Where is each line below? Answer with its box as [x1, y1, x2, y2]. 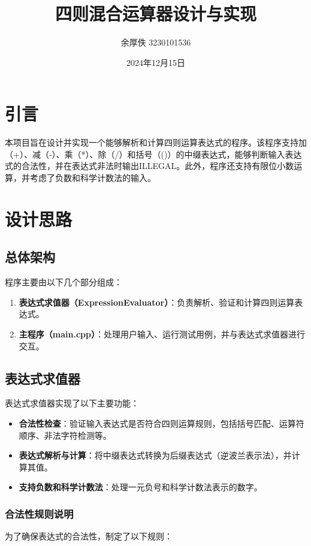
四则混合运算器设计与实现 [55, 1, 256, 26]
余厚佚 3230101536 [120, 36, 191, 49]
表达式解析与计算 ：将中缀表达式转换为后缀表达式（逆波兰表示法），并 [19, 449, 292, 461]
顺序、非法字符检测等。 [19, 429, 111, 441]
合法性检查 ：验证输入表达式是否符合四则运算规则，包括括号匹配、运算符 [19, 417, 304, 429]
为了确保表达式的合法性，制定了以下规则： [5, 530, 173, 542]
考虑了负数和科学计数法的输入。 [29, 171, 156, 184]
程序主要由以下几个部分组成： [5, 276, 122, 288]
